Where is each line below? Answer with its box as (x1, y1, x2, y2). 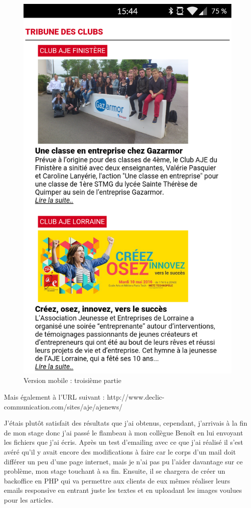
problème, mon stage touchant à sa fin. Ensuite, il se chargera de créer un (4, 466, 226, 476)
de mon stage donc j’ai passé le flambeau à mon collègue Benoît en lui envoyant (4, 427, 243, 437)
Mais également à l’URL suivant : (4, 391, 105, 402)
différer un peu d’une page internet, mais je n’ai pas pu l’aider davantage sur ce (4, 456, 243, 466)
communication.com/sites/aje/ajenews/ (4, 401, 123, 411)
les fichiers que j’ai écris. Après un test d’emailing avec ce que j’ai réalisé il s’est (4, 437, 243, 447)
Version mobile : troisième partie (24, 375, 122, 385)
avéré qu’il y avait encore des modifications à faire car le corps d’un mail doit (4, 446, 236, 457)
